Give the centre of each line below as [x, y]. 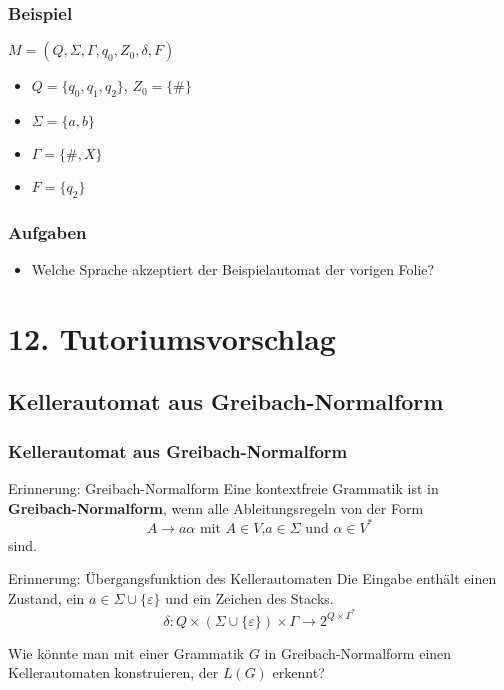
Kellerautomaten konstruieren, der [113, 672]
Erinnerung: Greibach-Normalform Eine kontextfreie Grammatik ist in [223, 488]
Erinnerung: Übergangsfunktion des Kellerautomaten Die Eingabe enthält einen [252, 578]
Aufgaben [47, 231]
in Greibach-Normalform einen [358, 652]
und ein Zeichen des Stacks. [249, 597]
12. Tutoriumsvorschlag [172, 337]
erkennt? [298, 672]
